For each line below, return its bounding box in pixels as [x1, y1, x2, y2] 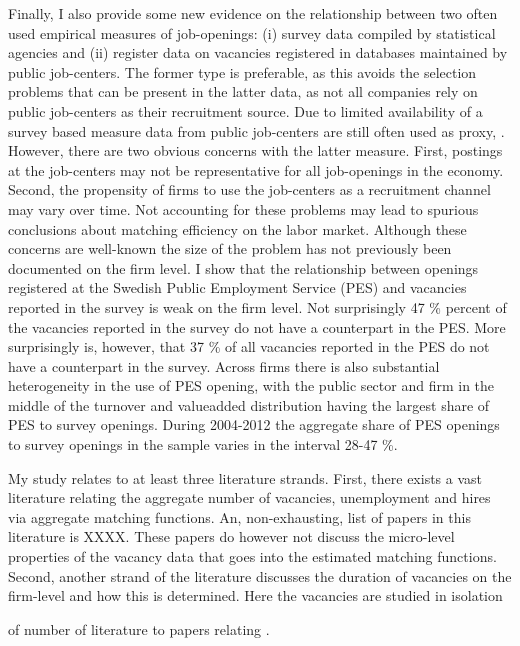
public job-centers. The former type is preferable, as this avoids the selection [8, 61, 477, 82]
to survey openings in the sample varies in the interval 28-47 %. [8, 434, 398, 455]
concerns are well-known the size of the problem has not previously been [8, 238, 452, 259]
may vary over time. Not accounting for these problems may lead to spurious [8, 198, 479, 219]
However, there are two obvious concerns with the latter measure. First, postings [8, 140, 503, 161]
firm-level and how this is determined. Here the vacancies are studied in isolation [8, 585, 503, 606]
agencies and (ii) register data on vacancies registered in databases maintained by [8, 42, 508, 63]
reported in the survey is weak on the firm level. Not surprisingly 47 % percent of [8, 296, 507, 317]
